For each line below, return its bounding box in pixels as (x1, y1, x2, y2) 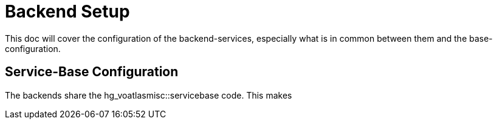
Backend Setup (5, 1, 130, 22)
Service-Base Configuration (5, 64, 179, 80)
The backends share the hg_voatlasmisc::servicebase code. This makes (5, 90, 292, 100)
